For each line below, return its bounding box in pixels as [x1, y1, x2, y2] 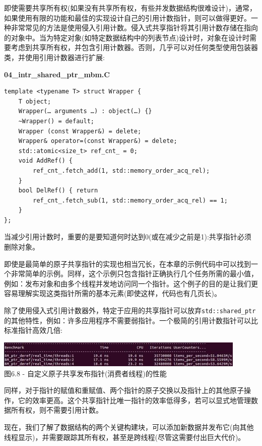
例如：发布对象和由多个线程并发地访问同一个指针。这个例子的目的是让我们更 [4, 278, 258, 288]
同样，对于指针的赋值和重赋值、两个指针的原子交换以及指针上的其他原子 [4, 385, 244, 395]
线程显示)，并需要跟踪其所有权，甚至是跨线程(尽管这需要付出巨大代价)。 [4, 431, 245, 442]
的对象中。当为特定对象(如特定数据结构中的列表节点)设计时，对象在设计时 [4, 32, 249, 42]
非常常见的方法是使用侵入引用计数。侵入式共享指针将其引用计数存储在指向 [11, 22, 258, 33]
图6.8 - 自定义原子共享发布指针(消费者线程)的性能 [4, 368, 167, 378]
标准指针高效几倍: [4, 325, 62, 335]
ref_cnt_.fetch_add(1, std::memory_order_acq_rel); [33, 167, 210, 174]
